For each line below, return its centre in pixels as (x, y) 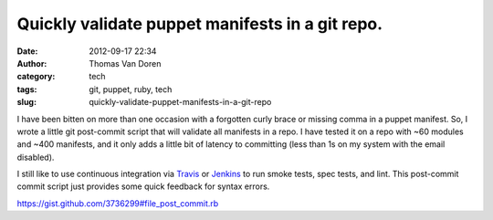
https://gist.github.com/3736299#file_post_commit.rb (118, 203)
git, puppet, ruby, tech (131, 89)
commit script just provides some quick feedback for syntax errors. (143, 186)
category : (36, 77)
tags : (27, 89)
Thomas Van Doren (125, 63)
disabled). (36, 157)
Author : (32, 63)
